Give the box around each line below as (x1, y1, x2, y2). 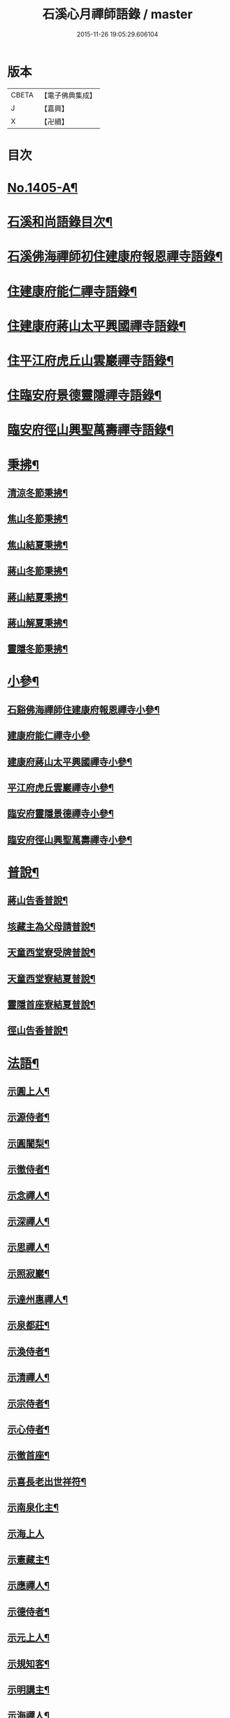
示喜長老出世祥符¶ (7, 1475, 87, 1487)
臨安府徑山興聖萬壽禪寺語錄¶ (7, 422, 174, 438)
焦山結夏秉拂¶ (7, 539, 69, 551)
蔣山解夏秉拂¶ (7, 617, 69, 629)
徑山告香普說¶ (7, 1025, 69, 1037)
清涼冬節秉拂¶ (7, 486, 69, 498)
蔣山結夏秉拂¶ (7, 591, 69, 603)
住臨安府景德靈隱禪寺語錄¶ (7, 388, 162, 404)
